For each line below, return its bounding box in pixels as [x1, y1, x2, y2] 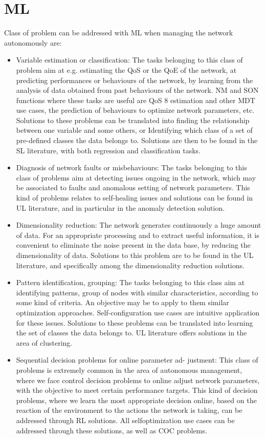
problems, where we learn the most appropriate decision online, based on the [16, 394, 257, 405]
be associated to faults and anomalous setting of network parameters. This [16, 182, 250, 193]
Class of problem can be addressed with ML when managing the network [4, 27, 233, 38]
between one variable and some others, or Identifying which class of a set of [16, 125, 253, 135]
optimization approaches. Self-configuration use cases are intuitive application [16, 307, 260, 317]
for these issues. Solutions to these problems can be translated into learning [16, 317, 253, 328]
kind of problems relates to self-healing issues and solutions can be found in [16, 192, 253, 203]
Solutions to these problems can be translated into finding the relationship [16, 114, 250, 125]
